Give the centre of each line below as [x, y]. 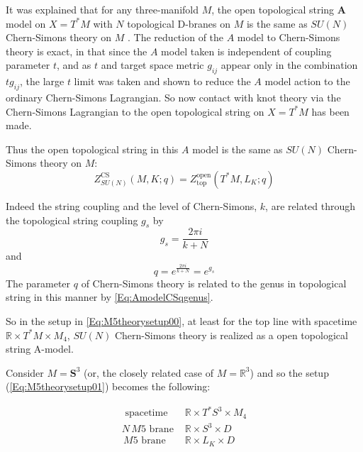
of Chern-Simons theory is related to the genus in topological [214, 283]
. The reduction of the [176, 37]
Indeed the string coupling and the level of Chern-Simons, [132, 205]
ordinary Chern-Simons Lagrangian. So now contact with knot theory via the [173, 97]
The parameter [38, 283]
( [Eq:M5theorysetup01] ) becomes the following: [108, 386]
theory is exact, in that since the [77, 51]
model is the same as [238, 149]
